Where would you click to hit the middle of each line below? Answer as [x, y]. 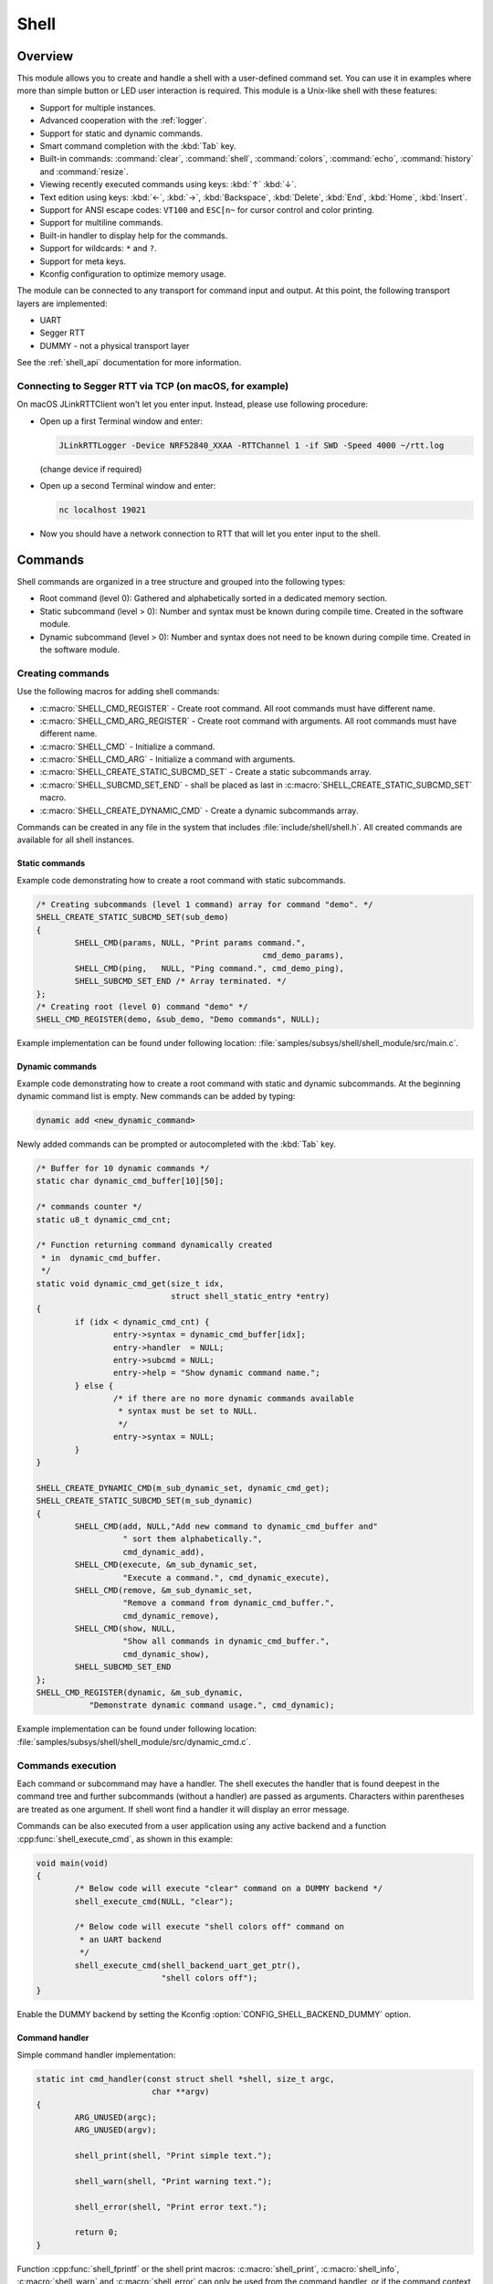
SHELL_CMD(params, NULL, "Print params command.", [190, 942]
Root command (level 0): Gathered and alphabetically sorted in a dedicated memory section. [214, 598]
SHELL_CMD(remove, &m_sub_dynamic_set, [163, 1590]
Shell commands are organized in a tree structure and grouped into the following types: [181, 582]
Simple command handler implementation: [96, 2055]
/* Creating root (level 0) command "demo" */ [142, 1006]
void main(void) [73, 1863]
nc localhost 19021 [102, 510]
